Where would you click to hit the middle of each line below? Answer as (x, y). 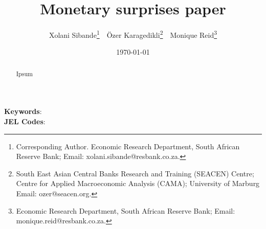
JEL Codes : (25, 121)
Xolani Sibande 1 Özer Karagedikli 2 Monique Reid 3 (133, 34)
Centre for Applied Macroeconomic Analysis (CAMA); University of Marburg (138, 183)
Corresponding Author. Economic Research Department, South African (128, 146)
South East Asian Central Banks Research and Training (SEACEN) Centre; (135, 173)
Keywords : (23, 111)
